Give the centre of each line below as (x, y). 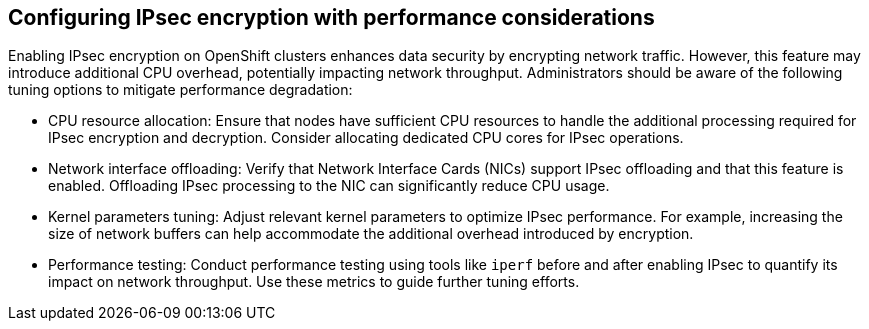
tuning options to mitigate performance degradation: (180, 90)
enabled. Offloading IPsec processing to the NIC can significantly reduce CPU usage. (329, 186)
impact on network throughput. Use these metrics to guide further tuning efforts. (314, 282)
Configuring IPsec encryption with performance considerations (331, 17)
